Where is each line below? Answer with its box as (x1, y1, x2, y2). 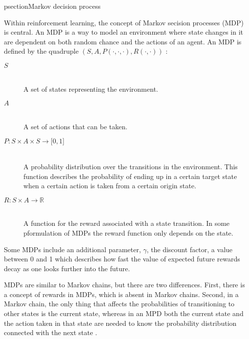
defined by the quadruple (4, 46, 79, 56)
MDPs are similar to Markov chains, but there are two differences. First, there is (4, 279, 245, 290)
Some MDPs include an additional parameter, (4, 244, 141, 254)
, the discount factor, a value (146, 244, 233, 254)
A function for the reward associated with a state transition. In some (23, 218, 230, 228)
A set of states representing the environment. (23, 83, 158, 94)
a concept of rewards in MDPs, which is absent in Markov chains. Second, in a (4, 289, 239, 299)
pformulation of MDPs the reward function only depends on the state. (23, 227, 233, 238)
